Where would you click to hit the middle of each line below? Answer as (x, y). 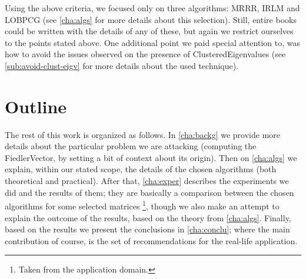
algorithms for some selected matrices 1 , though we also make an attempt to (142, 205)
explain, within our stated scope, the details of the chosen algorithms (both (141, 169)
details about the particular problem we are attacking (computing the (131, 146)
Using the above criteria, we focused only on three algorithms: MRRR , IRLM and (152, 8)
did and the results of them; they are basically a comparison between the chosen (149, 192)
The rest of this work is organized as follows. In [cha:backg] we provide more (142, 134)
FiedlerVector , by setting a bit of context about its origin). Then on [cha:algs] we (151, 157)
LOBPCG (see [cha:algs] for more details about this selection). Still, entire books (151, 19)
